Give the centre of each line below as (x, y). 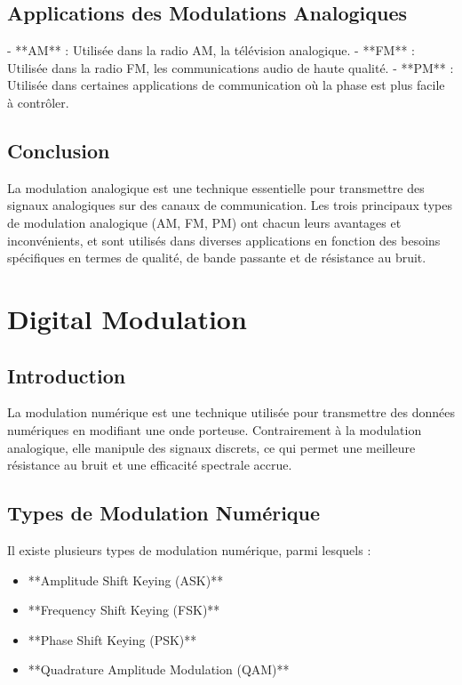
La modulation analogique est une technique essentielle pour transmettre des (216, 187)
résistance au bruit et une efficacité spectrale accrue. (150, 465)
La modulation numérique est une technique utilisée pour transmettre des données (231, 412)
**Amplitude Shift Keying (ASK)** (126, 580)
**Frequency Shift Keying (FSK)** (124, 610)
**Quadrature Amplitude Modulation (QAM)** (159, 669)
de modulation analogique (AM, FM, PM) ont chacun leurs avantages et (204, 222)
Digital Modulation (127, 318)
